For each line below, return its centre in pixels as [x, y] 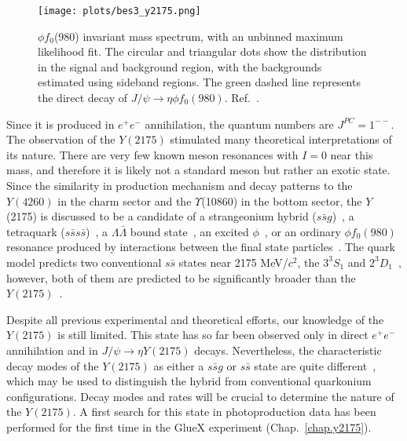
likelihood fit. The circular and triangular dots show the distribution [202, 51]
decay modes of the [53, 365]
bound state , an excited [189, 231]
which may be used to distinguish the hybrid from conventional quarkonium [189, 381]
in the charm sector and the [125, 200]
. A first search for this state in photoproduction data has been [224, 412]
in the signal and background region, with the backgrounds [180, 66]
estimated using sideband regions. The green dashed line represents [199, 82]
